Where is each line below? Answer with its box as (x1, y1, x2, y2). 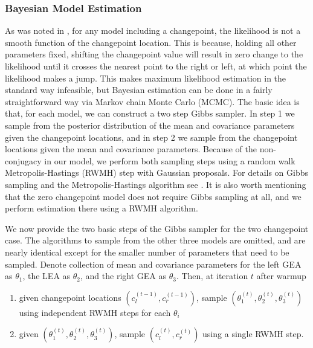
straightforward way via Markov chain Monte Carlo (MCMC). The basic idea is (5, 95, 300, 108)
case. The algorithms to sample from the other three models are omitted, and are (5, 234, 306, 246)
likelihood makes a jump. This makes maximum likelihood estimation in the (5, 71, 286, 84)
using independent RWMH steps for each (19, 306, 171, 318)
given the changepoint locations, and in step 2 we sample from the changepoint (5, 130, 298, 143)
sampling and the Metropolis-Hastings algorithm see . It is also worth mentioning (5, 178, 306, 190)
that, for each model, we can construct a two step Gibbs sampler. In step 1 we (5, 107, 295, 120)
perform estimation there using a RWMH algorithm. (5, 202, 198, 214)
